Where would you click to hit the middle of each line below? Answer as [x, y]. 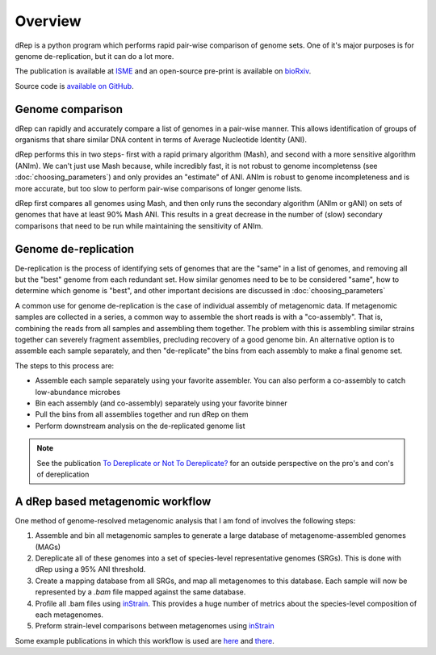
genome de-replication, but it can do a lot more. [94, 56]
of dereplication [63, 474]
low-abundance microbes [78, 392]
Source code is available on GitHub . [74, 86]
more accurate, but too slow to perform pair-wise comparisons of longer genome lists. [159, 188]
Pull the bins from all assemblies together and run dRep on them [142, 414]
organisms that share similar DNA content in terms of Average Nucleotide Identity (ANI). [161, 140]
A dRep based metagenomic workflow [113, 501]
